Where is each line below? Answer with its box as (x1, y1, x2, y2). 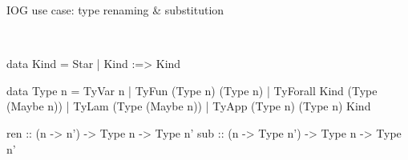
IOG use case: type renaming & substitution (6, 2, 224, 18)
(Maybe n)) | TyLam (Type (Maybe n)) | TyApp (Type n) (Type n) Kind (6, 98, 371, 114)
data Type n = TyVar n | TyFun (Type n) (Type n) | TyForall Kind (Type (6, 82, 378, 98)
